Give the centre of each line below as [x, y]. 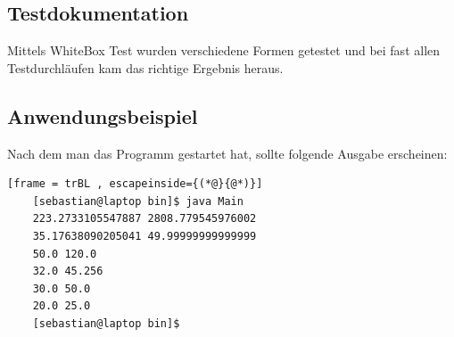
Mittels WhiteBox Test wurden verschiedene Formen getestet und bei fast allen [224, 50]
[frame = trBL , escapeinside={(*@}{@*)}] [135, 184]
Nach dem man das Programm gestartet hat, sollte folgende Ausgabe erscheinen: [227, 153]
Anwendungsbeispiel [103, 115]
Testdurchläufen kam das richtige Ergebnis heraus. [145, 67]
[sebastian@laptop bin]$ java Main [138, 201]
